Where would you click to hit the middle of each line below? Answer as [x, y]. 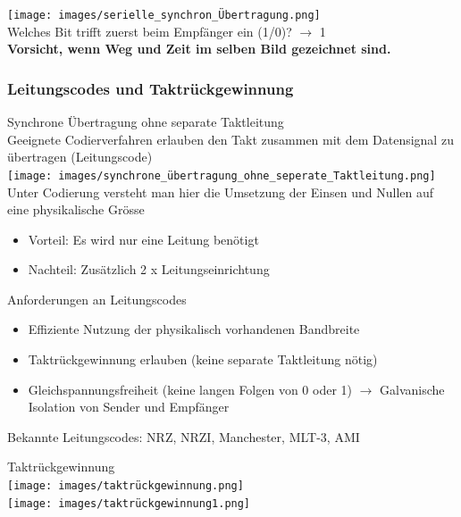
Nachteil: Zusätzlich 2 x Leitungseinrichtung [149, 269]
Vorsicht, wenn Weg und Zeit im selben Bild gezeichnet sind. [199, 49]
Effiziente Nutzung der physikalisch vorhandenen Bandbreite [194, 329]
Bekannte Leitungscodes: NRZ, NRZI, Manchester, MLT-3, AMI [184, 436]
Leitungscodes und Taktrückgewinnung [151, 88]
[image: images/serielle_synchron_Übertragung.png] [164, 15]
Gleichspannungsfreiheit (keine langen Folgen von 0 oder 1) [190, 389]
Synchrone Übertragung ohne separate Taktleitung [146, 122]
